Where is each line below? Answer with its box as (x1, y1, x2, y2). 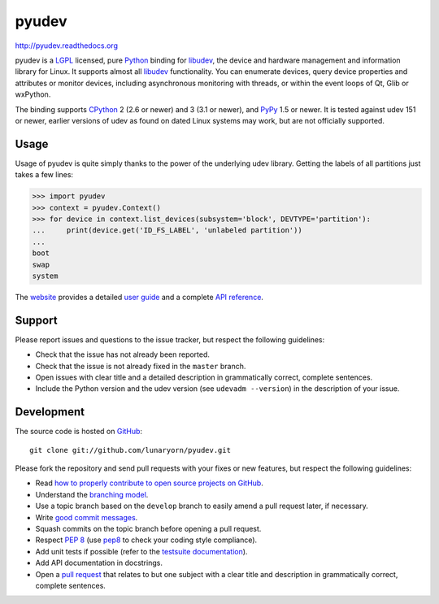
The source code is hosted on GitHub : (15, 427, 142, 437)
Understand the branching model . (35, 489, 149, 499)
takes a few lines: (15, 170, 73, 180)
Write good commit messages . (35, 512, 138, 522)
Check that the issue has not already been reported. (35, 350, 211, 359)
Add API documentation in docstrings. (35, 558, 163, 568)
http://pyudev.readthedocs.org (15, 41, 118, 50)
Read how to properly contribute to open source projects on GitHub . (35, 478, 263, 488)
